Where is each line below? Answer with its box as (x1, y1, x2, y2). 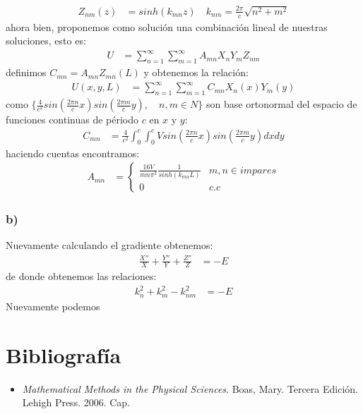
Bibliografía (6, 340, 121, 369)
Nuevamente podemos (6, 298, 100, 313)
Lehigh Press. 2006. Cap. (22, 395, 131, 410)
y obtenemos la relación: (143, 65, 249, 80)
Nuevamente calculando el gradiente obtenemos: (6, 238, 213, 252)
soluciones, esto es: (6, 33, 86, 48)
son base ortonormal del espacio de (206, 97, 357, 111)
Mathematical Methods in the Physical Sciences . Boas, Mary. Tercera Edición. (22, 381, 358, 396)
